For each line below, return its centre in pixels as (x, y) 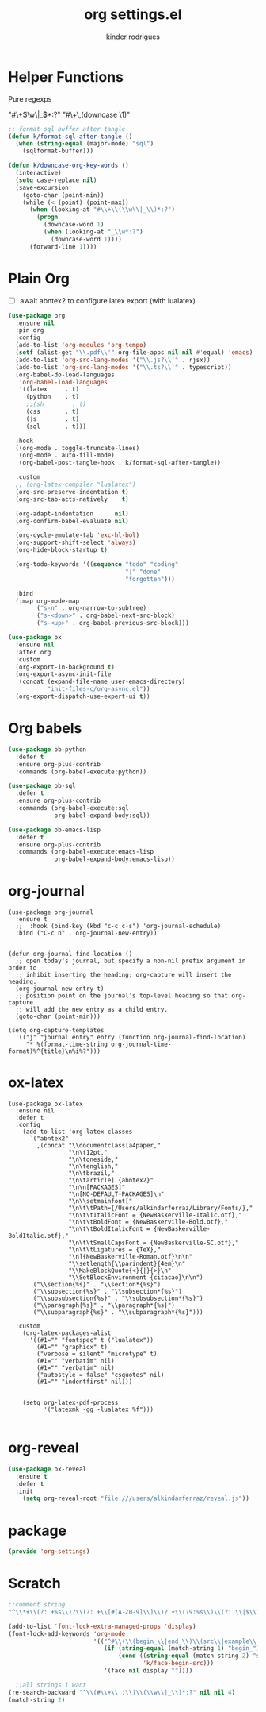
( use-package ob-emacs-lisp (55, 830)
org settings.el (133, 15)
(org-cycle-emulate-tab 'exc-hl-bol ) (78, 535)
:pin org (30, 330)
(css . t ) (53, 412)
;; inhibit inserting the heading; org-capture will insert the (123, 975)
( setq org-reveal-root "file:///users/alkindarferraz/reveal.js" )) (136, 1498)
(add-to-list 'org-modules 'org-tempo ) (81, 345)
